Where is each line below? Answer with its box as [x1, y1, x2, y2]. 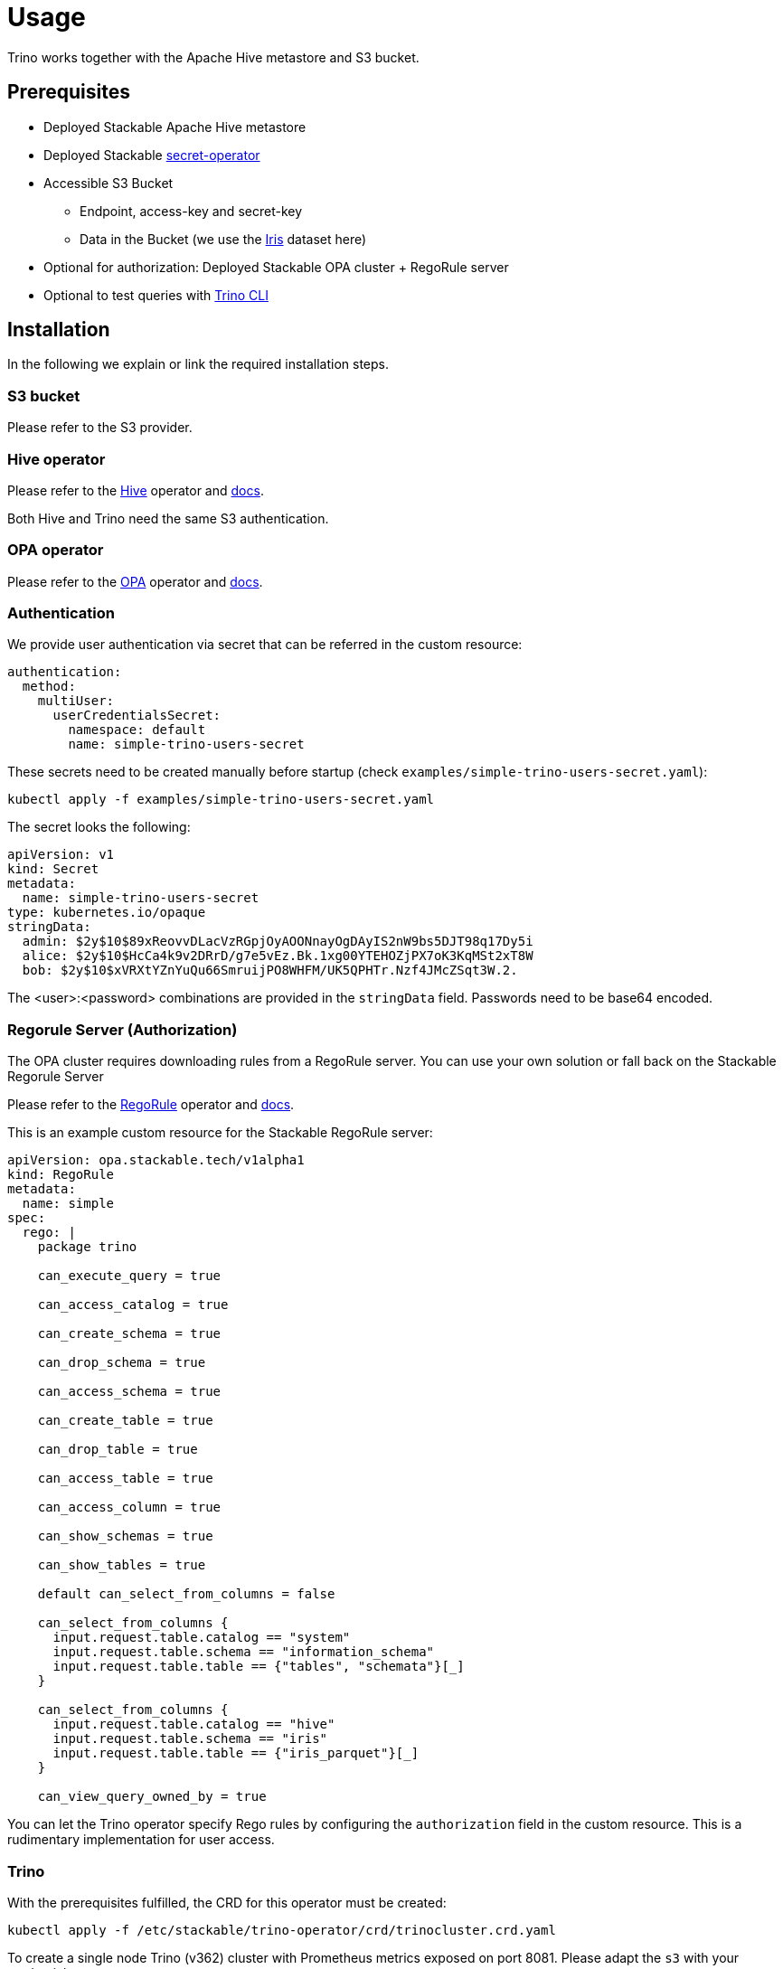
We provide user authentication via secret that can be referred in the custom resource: [7, 636, 523, 653]
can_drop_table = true [37, 1442, 198, 1457]
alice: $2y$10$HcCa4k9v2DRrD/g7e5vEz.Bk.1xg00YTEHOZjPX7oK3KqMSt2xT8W [22, 948, 533, 964]
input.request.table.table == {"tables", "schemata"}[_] [52, 1659, 465, 1674]
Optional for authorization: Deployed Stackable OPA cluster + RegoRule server [43, 259, 509, 275]
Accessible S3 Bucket [43, 174, 174, 191]
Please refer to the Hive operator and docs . [7, 482, 264, 498]
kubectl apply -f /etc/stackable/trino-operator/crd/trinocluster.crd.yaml [7, 1922, 556, 1937]
